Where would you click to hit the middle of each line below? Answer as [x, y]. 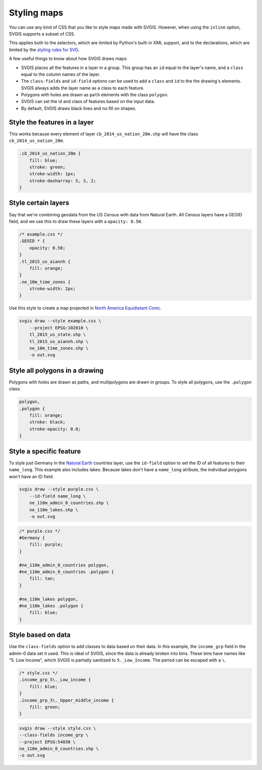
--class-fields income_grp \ [54, 735]
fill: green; [45, 707]
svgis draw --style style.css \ [58, 728]
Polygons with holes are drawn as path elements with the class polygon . [95, 95]
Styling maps [36, 13]
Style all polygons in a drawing [56, 370]
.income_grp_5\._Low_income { [55, 680]
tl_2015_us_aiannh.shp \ [59, 341]
